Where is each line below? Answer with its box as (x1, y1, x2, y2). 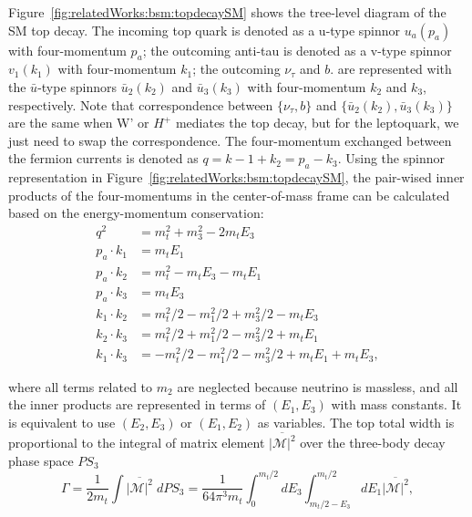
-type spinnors (37, 77, 118, 96)
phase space (8, 450, 74, 470)
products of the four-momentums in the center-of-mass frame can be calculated (8, 185, 450, 204)
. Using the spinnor (337, 149, 445, 168)
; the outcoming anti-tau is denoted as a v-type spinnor (142, 40, 452, 59)
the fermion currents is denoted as (8, 149, 199, 168)
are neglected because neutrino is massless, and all (177, 377, 458, 396)
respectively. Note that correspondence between (8, 95, 273, 114)
